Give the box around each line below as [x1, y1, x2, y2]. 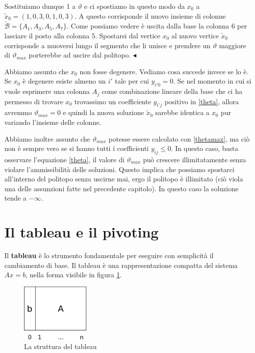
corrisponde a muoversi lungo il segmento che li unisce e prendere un [4, 40, 211, 50]
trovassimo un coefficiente [74, 96, 152, 106]
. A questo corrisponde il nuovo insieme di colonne [75, 10, 226, 21]
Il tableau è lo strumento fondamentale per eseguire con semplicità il [4, 250, 214, 261]
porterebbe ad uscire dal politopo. [28, 50, 131, 60]
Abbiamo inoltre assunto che [4, 133, 90, 144]
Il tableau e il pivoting [4, 222, 159, 242]
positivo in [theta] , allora [164, 96, 239, 106]
